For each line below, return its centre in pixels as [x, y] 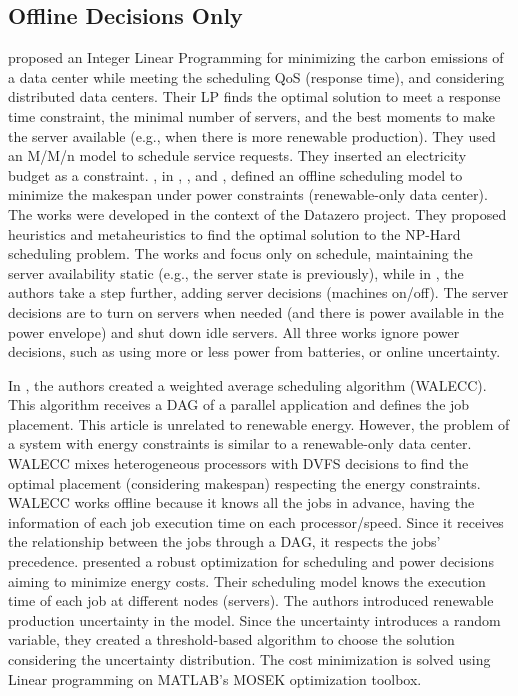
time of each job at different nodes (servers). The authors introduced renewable [251, 600]
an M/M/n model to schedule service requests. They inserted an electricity [237, 155]
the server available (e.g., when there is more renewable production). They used [252, 135]
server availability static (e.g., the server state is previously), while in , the [236, 272]
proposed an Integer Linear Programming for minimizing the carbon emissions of [256, 57]
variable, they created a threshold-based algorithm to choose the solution [231, 639]
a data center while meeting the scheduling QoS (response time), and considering [256, 76]
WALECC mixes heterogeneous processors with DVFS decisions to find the [238, 463]
